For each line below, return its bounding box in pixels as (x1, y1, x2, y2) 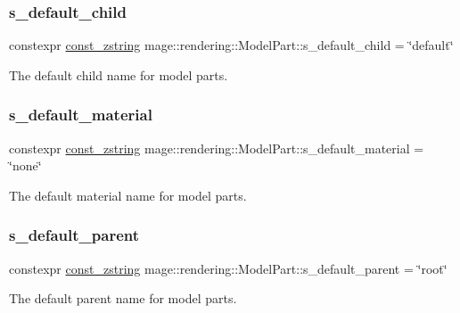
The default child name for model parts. (9, 65, 228, 84)
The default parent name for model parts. (9, 289, 237, 308)
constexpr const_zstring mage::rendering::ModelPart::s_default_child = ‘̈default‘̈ (9, 36, 454, 54)
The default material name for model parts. (9, 185, 247, 204)
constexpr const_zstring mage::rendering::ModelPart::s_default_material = (9, 138, 424, 157)
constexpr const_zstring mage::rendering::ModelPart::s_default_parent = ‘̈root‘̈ (9, 259, 448, 277)
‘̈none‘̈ (9, 156, 42, 175)
